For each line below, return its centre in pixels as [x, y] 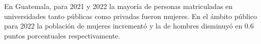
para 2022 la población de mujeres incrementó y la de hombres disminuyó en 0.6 [129, 26]
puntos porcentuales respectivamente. [62, 35]
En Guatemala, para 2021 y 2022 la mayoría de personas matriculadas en [119, 6]
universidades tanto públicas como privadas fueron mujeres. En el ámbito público [130, 16]
